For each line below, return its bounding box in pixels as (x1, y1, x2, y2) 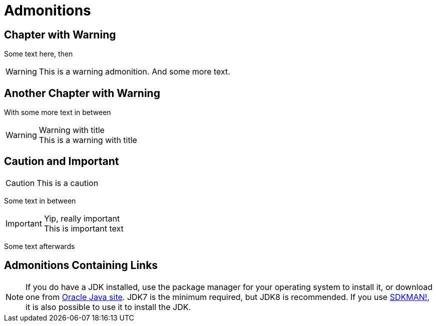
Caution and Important (4, 155, 119, 168)
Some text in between (4, 196, 76, 205)
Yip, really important (44, 213, 120, 223)
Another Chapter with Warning (4, 86, 160, 99)
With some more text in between (4, 108, 111, 117)
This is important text (44, 223, 124, 233)
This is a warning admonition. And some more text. (39, 66, 230, 77)
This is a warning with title (39, 135, 137, 145)
